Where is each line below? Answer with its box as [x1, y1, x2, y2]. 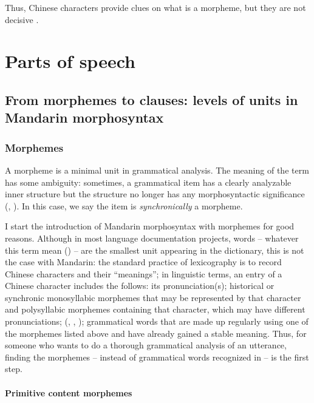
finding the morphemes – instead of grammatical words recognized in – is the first [5, 350, 309, 363]
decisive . [5, 13, 39, 25]
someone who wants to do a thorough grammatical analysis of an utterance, [5, 339, 287, 351]
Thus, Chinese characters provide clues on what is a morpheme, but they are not [5, 1, 306, 13]
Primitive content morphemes [5, 386, 132, 399]
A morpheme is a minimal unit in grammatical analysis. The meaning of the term [5, 163, 309, 176]
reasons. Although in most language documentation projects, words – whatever [5, 231, 299, 244]
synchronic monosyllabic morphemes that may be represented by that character [5, 291, 301, 303]
